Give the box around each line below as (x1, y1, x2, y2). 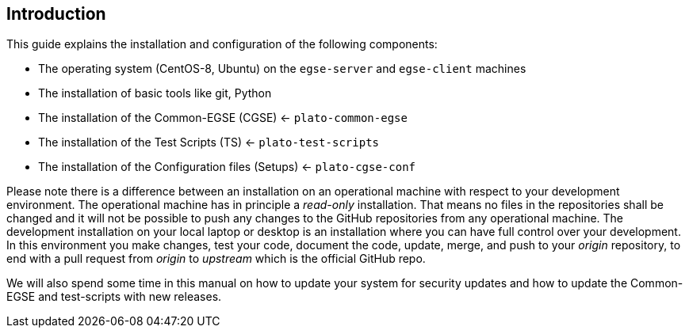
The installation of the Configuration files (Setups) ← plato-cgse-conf (38, 160, 415, 174)
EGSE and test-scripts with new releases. (6, 290, 222, 304)
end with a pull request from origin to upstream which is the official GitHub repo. (6, 252, 426, 266)
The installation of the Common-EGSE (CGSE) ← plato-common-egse (38, 111, 408, 125)
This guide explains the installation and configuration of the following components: (6, 37, 438, 51)
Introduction (6, 4, 106, 24)
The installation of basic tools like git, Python (38, 86, 272, 101)
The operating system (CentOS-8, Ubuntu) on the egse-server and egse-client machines (38, 62, 526, 76)
